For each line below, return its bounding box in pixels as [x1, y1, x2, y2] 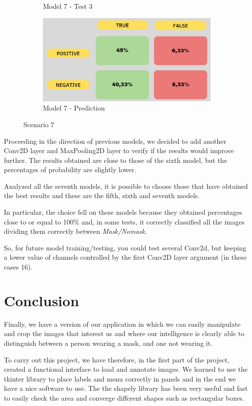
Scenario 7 [23, 119, 55, 129]
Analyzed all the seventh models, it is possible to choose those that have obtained [4, 180, 248, 191]
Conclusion [4, 290, 79, 310]
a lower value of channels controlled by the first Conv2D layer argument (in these [4, 252, 247, 262]
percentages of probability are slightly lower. [4, 164, 136, 175]
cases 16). [4, 262, 33, 272]
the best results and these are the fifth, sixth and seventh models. [4, 190, 200, 201]
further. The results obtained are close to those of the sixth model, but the [4, 155, 227, 165]
